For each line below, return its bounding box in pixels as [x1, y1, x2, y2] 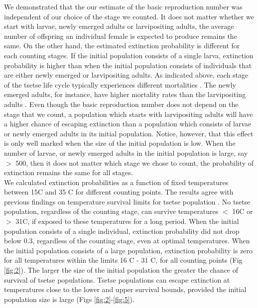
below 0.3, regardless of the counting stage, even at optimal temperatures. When [4, 235, 250, 246]
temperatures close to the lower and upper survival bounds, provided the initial [4, 284, 247, 295]
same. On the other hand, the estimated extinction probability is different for [4, 40, 240, 51]
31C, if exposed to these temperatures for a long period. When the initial [15, 216, 239, 226]
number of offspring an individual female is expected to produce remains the [4, 30, 237, 41]
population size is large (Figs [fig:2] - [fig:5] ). [4, 294, 134, 304]
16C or [232, 206, 253, 216]
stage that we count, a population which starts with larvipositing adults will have [4, 108, 253, 119]
